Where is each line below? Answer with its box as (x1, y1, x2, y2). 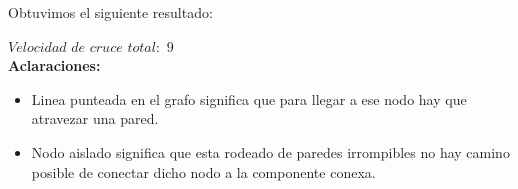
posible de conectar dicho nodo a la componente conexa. (31, 161, 376, 182)
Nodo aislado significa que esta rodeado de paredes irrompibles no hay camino (31, 141, 510, 162)
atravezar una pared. (31, 108, 159, 129)
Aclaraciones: (8, 55, 101, 76)
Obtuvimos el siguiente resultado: (8, 2, 213, 22)
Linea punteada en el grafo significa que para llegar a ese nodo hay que (31, 88, 467, 109)
